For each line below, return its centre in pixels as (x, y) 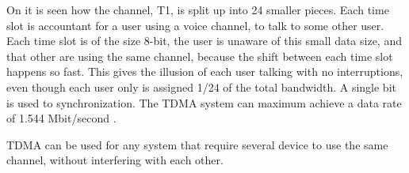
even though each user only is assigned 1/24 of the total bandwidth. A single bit (201, 86)
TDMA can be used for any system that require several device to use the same (197, 144)
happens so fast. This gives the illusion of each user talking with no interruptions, (205, 71)
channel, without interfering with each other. (115, 160)
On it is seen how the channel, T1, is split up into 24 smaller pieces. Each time (198, 9)
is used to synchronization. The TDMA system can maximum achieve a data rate (204, 102)
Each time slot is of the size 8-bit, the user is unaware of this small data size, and (204, 41)
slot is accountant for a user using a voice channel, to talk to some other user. (195, 25)
